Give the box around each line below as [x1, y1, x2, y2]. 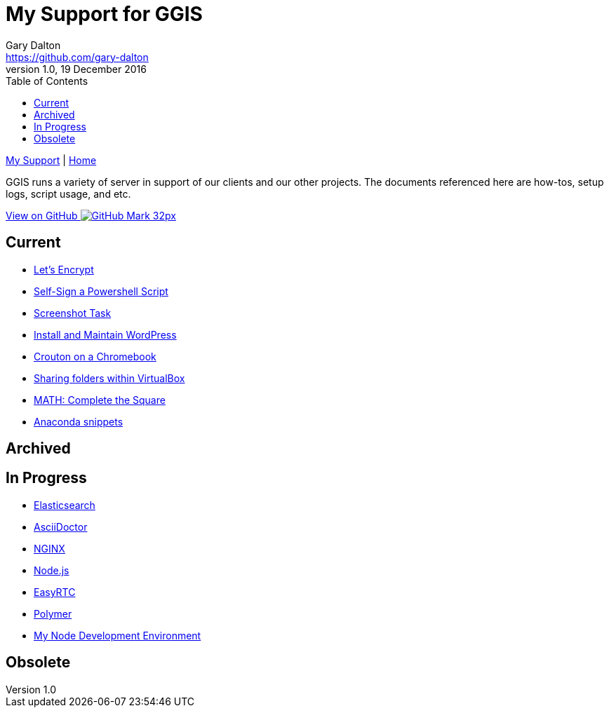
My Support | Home [6, 154, 97, 166]
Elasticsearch [34, 498, 95, 511]
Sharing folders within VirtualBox [34, 372, 185, 384]
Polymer [34, 607, 72, 620]
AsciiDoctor [34, 520, 88, 533]
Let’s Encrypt [34, 263, 94, 276]
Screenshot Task [34, 306, 112, 319]
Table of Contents [6, 74, 88, 87]
